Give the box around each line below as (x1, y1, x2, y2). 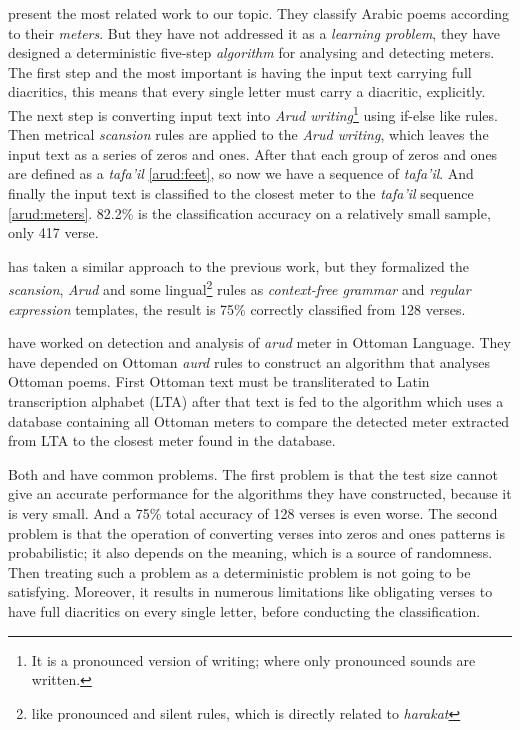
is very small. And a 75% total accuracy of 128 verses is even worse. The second (8, 502, 498, 523)
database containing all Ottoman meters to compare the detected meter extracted (8, 410, 510, 431)
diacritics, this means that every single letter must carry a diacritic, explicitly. (8, 81, 486, 102)
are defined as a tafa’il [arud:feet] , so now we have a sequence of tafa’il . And (8, 163, 474, 184)
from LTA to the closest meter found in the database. (8, 430, 336, 451)
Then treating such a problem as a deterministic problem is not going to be (8, 561, 471, 582)
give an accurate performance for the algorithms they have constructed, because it (8, 483, 512, 504)
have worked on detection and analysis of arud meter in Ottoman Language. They (8, 332, 511, 353)
